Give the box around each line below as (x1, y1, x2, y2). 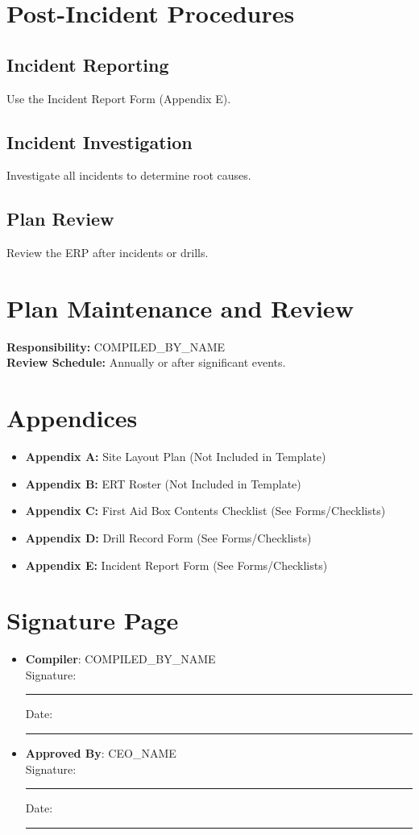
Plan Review (6, 206, 114, 231)
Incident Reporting (6, 52, 169, 77)
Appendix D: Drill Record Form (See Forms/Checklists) (25, 529, 312, 546)
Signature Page (6, 604, 179, 637)
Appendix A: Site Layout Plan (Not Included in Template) (25, 448, 326, 465)
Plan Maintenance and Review (6, 291, 354, 324)
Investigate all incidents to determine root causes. (6, 167, 251, 184)
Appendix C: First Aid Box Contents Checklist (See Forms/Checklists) (25, 502, 386, 519)
